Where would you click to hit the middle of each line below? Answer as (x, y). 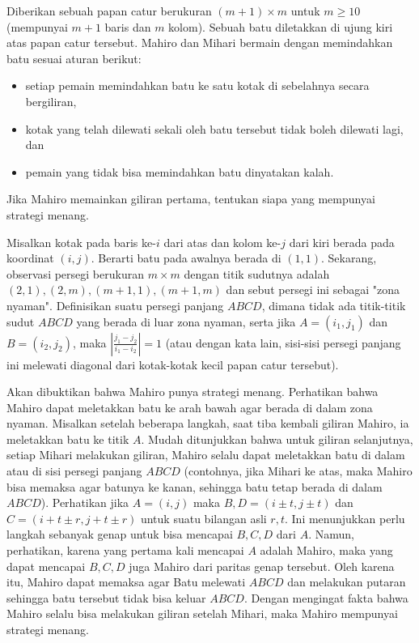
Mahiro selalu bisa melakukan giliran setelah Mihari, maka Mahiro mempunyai (202, 613)
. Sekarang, (349, 258)
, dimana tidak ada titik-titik (334, 305)
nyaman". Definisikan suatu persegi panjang (115, 305)
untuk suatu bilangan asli (203, 518)
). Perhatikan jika (85, 502)
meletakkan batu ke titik (68, 439)
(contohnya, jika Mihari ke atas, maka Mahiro (298, 471)
